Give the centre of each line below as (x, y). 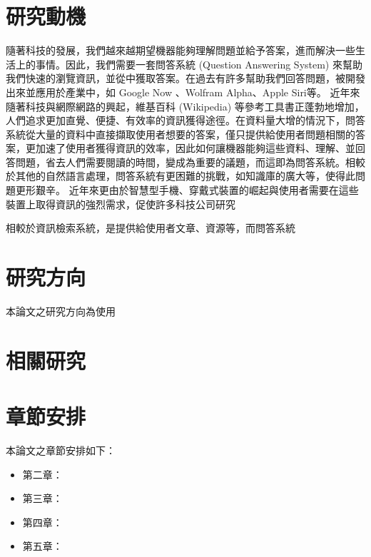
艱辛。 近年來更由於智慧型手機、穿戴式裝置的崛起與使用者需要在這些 (197, 190)
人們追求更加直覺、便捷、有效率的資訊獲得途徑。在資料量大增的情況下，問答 (185, 120)
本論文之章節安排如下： (61, 450)
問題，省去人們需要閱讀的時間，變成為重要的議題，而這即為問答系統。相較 (190, 162)
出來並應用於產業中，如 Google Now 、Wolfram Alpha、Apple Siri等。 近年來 (183, 92)
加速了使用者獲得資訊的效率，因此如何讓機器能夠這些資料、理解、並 (195, 148)
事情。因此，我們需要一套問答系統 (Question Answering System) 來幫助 (199, 64)
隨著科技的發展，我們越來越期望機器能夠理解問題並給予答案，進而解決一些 (181, 50)
